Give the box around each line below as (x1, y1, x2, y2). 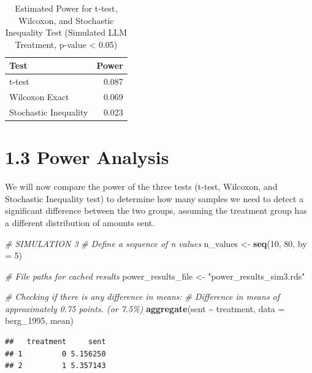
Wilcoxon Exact (9, 90, 69, 103)
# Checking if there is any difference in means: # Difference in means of (5, 290, 280, 303)
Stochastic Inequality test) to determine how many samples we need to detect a (5, 192, 304, 205)
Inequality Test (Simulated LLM (5, 26, 127, 39)
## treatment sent (5, 337, 106, 347)
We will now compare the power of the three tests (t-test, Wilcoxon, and (5, 180, 278, 193)
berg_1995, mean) (5, 314, 74, 327)
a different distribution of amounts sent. (5, 216, 155, 229)
